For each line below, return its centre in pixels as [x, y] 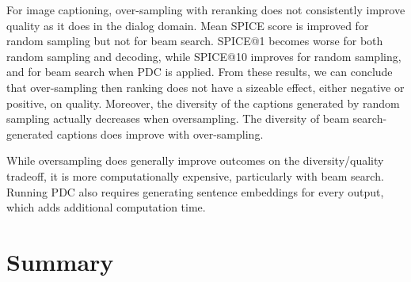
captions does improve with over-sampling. [160, 133]
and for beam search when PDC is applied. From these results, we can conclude [200, 72]
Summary [60, 261]
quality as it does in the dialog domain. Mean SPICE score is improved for [188, 25]
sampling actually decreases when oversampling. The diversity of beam [178, 118]
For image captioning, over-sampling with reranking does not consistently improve [206, 10]
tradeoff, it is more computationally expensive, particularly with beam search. [195, 175]
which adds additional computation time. [106, 207]
